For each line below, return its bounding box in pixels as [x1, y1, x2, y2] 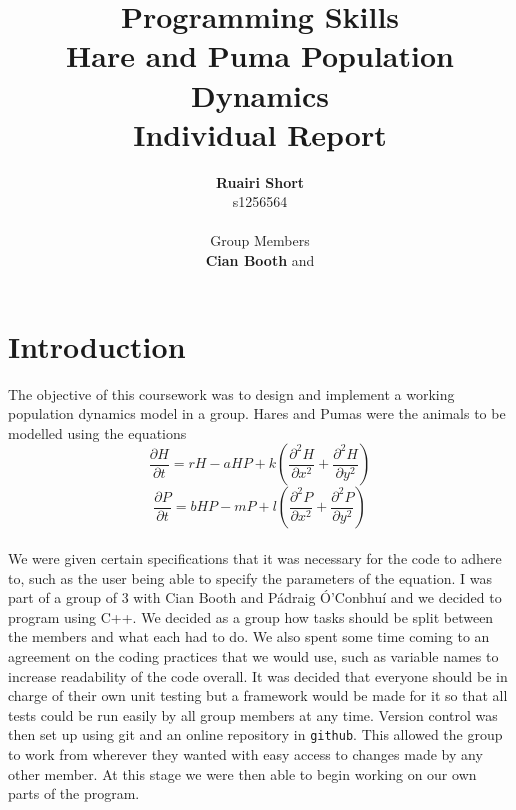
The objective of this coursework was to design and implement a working [8, 383, 455, 404]
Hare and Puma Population [66, 35, 454, 76]
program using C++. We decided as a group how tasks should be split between [8, 606, 494, 627]
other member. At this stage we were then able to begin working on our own [8, 763, 477, 784]
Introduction [8, 325, 186, 366]
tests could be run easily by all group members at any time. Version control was [8, 704, 498, 725]
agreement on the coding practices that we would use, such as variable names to [8, 645, 499, 666]
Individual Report [133, 113, 387, 154]
